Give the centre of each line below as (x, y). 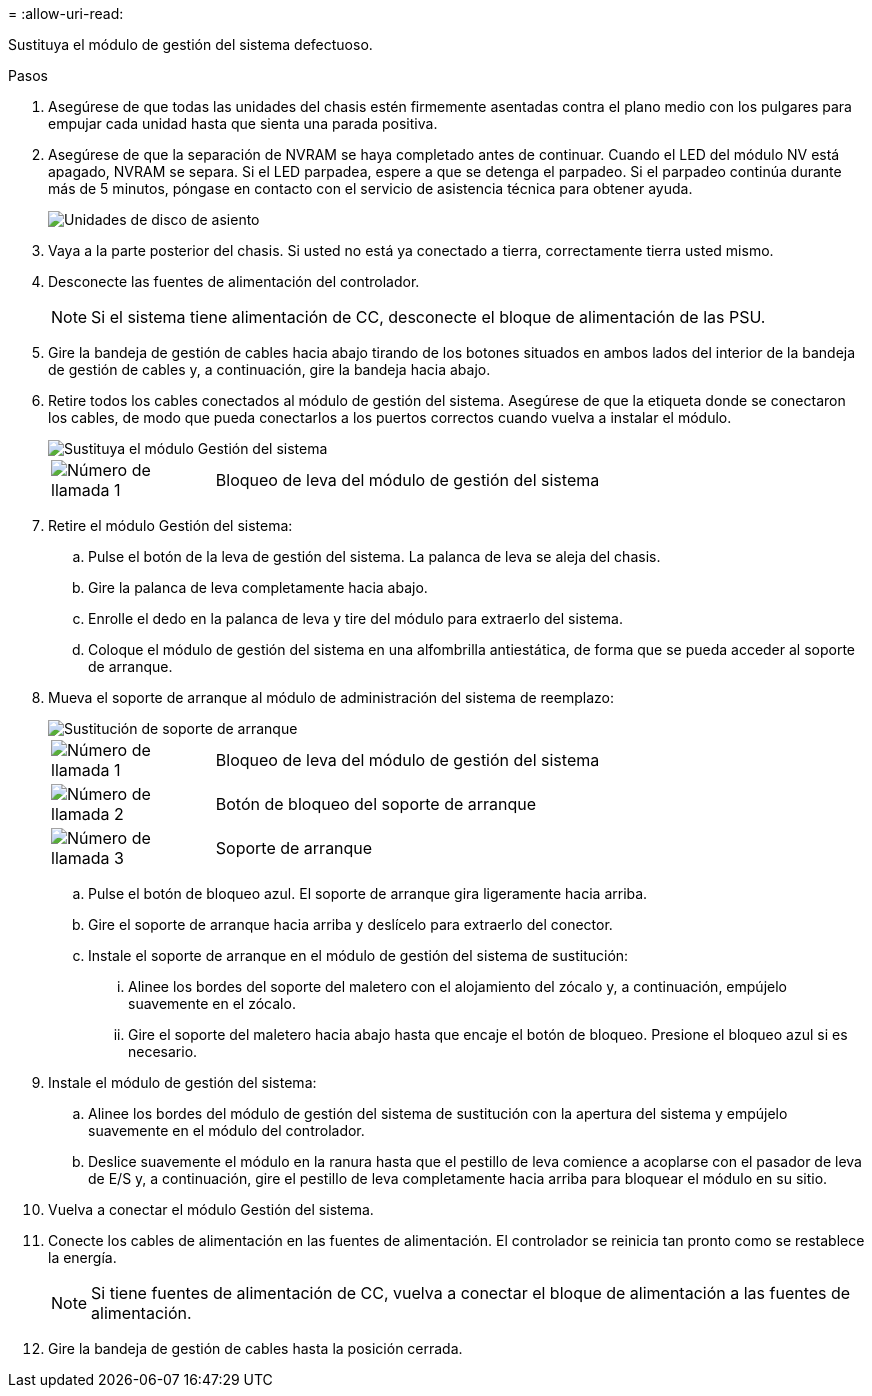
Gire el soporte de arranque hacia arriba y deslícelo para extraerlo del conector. (350, 924)
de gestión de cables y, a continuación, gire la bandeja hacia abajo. (269, 369)
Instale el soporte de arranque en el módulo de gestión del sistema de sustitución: (358, 955)
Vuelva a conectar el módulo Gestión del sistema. (211, 1209)
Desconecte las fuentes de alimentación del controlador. (234, 281)
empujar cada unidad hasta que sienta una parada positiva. (243, 123)
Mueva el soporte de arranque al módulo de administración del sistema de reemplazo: (331, 697)
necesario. (163, 1051)
